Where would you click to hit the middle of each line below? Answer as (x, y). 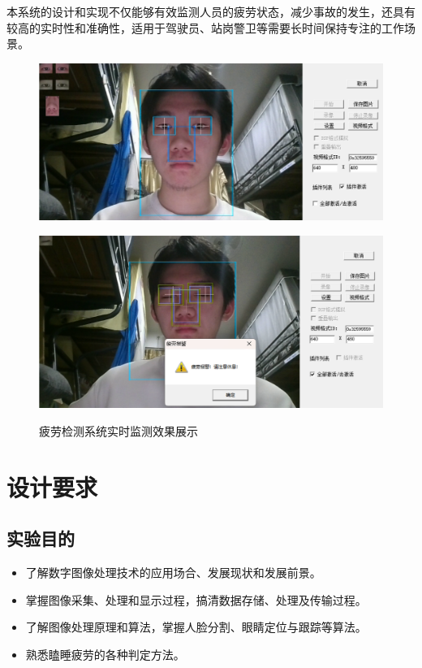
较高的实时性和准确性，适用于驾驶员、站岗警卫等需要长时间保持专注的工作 (205, 27)
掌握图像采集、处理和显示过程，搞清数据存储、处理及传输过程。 (196, 599)
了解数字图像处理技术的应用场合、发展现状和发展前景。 (173, 572)
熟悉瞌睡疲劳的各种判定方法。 (105, 654)
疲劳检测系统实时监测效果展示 (118, 430)
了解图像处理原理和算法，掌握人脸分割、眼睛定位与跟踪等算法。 (196, 627)
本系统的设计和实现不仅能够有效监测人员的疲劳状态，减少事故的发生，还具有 (211, 11)
